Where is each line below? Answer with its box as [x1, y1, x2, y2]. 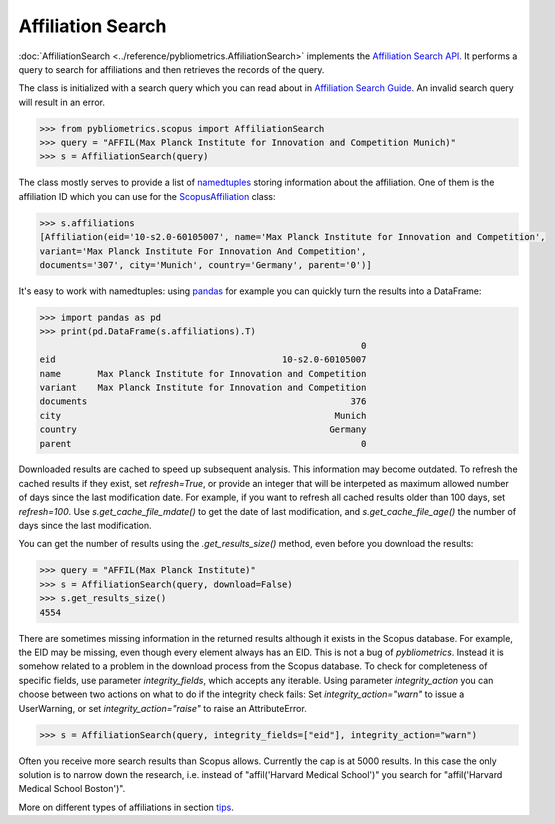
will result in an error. [18, 96, 105, 108]
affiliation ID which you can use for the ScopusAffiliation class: [18, 190, 276, 202]
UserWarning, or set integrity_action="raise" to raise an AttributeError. [18, 702, 307, 714]
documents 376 [39, 396, 367, 407]
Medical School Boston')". [18, 783, 126, 795]
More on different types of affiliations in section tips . [18, 801, 234, 813]
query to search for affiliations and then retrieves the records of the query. [18, 63, 325, 75]
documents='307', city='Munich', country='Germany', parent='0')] [39, 260, 372, 271]
